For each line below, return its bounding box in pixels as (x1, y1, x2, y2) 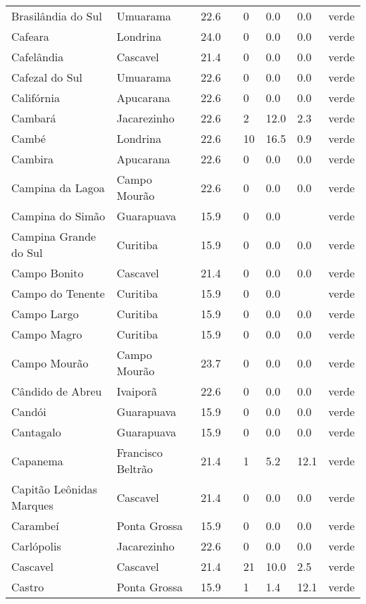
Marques (11, 497, 53, 513)
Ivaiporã (116, 383, 158, 399)
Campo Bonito (11, 265, 84, 281)
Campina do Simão (11, 208, 106, 224)
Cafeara (11, 28, 49, 44)
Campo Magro (11, 326, 82, 342)
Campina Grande (11, 228, 96, 244)
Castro (11, 579, 44, 595)
